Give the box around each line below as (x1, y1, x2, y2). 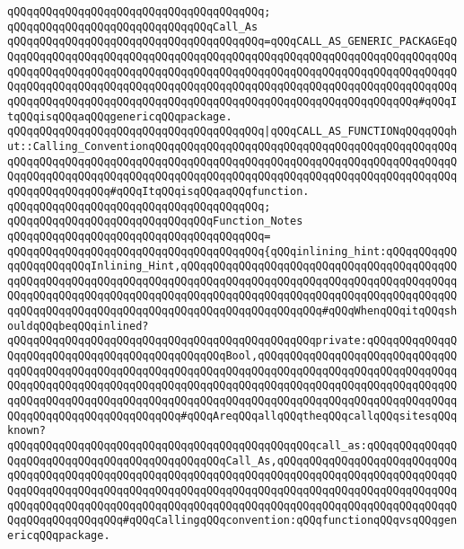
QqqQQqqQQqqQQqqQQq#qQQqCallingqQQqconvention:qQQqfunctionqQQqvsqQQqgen (7, 514, 458, 527)
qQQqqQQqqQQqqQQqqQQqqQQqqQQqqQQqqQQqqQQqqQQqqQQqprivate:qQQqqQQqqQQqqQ (7, 334, 458, 348)
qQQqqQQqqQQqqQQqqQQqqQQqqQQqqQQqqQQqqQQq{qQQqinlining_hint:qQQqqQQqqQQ (7, 244, 458, 258)
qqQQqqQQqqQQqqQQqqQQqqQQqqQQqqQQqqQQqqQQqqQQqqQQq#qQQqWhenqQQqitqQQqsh (7, 305, 458, 318)
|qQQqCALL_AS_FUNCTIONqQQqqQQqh (264, 125, 458, 138)
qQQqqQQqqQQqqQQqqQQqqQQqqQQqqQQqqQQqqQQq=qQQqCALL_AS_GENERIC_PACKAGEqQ (7, 35, 458, 49)
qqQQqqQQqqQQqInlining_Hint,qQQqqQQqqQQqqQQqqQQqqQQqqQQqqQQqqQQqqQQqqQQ (7, 260, 458, 273)
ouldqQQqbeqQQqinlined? (7, 319, 149, 332)
